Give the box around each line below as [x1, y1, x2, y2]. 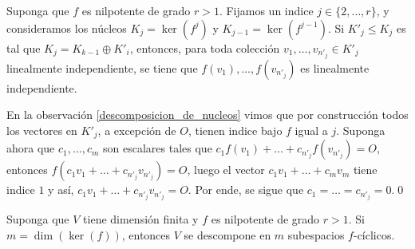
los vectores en [6, 121, 77, 138]
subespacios [287, 227, 345, 243]
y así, [48, 181, 74, 198]
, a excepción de [97, 121, 176, 138]
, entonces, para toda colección [129, 39, 280, 56]
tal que [6, 39, 41, 56]
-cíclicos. [353, 227, 395, 243]
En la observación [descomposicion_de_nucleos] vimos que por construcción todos [6, 106, 409, 123]
